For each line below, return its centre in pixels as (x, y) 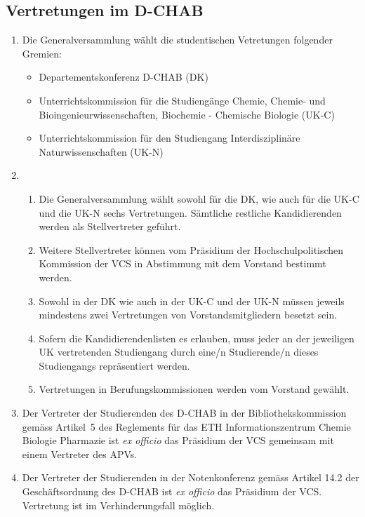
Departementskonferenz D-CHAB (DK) (124, 77)
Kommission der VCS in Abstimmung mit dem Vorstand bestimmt (182, 263)
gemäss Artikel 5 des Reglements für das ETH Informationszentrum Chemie (186, 426)
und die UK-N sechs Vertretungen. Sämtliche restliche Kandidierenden (190, 212)
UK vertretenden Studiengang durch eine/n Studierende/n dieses (179, 352)
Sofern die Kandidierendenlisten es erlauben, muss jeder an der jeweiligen (197, 338)
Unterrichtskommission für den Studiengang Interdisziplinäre (170, 138)
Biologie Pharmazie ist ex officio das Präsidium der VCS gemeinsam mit (178, 440)
